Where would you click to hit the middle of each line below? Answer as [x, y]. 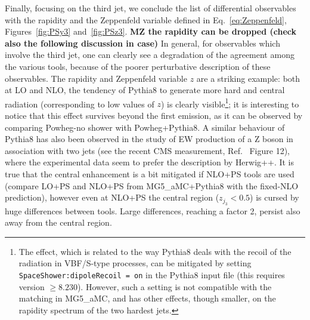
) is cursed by [275, 197]
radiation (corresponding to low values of [80, 104]
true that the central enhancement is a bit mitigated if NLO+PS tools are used [150, 173]
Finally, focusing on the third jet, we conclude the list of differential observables [151, 8]
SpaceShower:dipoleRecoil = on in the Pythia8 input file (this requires [152, 274]
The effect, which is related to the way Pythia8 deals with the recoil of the [155, 251]
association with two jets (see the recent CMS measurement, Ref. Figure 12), [147, 150]
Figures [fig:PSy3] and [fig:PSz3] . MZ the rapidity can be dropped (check [151, 31]
